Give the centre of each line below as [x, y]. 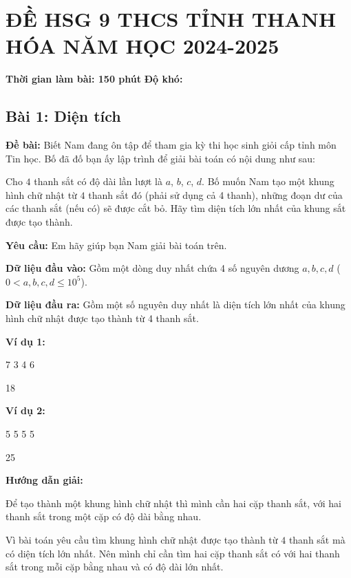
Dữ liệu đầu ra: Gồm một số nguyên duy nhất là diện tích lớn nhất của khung [175, 304]
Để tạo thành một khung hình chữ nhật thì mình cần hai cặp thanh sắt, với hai [173, 503]
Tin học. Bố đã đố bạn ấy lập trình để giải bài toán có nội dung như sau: [160, 158]
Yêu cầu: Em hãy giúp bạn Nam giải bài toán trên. [116, 245]
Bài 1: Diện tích [63, 116]
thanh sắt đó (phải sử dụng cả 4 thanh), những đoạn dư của [215, 194]
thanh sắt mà [317, 539]
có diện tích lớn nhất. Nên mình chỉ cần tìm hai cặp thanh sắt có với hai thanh [173, 553]
